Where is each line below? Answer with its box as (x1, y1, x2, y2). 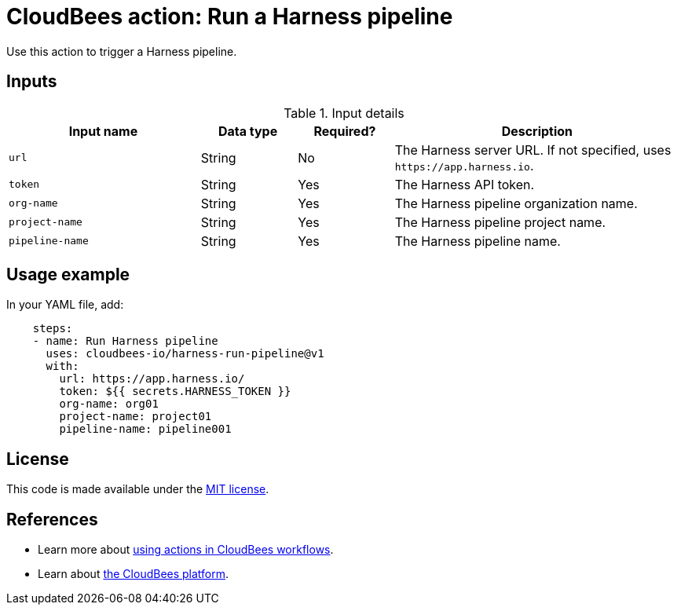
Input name (68, 123, 138, 139)
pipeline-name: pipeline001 (59, 423, 232, 436)
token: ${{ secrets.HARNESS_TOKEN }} (59, 385, 291, 398)
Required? (313, 123, 376, 139)
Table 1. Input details (284, 104, 404, 121)
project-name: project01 (59, 410, 212, 423)
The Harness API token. (394, 176, 535, 192)
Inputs (6, 71, 57, 92)
